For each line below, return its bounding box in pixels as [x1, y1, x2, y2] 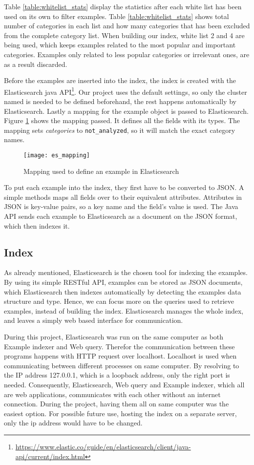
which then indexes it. [4, 220, 70, 231]
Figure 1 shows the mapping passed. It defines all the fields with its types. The [4, 115, 240, 126]
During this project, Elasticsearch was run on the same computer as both [4, 332, 224, 342]
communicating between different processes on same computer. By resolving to [4, 360, 239, 370]
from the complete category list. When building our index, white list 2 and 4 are [4, 30, 245, 40]
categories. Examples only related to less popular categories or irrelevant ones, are [4, 49, 250, 59]
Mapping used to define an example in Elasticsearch [23, 166, 179, 176]
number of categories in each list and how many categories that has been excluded [4, 21, 250, 31]
